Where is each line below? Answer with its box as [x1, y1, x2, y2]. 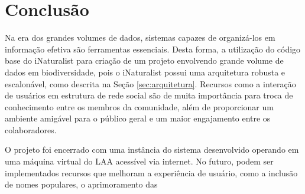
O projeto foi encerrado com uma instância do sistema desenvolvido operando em [5, 143, 299, 156]
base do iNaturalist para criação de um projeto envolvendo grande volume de [5, 54, 284, 67]
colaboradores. [5, 123, 57, 136]
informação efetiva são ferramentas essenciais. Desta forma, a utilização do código [5, 42, 301, 55]
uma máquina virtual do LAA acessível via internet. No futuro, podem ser [5, 155, 274, 167]
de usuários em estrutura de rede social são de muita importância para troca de [5, 89, 293, 101]
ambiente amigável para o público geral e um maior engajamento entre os [5, 112, 271, 124]
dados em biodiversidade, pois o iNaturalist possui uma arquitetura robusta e [5, 65, 285, 78]
